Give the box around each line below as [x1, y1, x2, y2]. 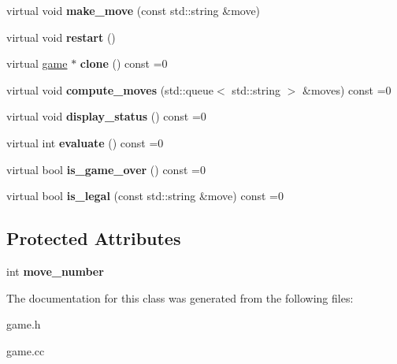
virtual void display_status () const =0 [6, 108, 206, 124]
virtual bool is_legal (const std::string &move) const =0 [6, 188, 284, 204]
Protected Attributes [6, 226, 181, 251]
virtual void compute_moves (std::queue [6, 81, 214, 98]
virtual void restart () [6, 28, 116, 45]
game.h [6, 316, 41, 332]
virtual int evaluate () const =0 [6, 134, 164, 150]
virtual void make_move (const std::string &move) [6, 2, 261, 18]
